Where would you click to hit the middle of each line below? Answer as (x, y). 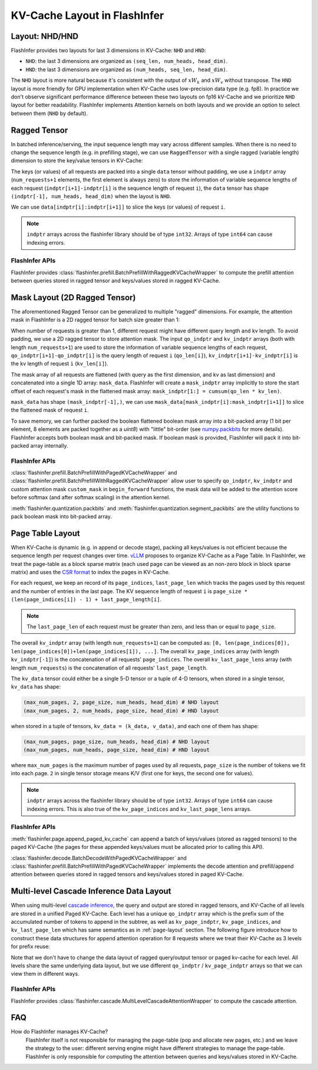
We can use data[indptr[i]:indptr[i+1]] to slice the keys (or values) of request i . (118, 207)
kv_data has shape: (36, 687)
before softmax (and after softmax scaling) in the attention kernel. (91, 498)
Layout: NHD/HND (45, 36)
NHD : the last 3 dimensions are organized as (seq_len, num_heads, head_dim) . (127, 61)
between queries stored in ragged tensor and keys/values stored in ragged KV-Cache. (115, 281)
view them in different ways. (45, 974)
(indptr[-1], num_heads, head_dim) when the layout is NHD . (91, 196)
